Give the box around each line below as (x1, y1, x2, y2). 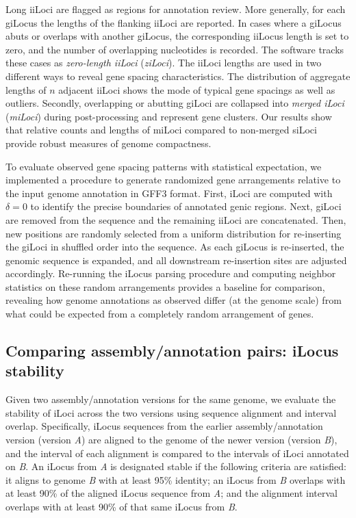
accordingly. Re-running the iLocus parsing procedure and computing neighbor (5, 266, 336, 281)
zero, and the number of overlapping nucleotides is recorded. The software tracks (5, 42, 344, 56)
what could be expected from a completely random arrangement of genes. (5, 307, 314, 321)
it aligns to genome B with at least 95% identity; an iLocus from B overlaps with (5, 472, 346, 487)
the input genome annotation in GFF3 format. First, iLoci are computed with (5, 185, 333, 200)
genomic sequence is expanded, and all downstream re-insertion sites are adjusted (5, 252, 347, 267)
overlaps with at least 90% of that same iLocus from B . (5, 500, 238, 513)
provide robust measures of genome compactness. (5, 135, 212, 150)
